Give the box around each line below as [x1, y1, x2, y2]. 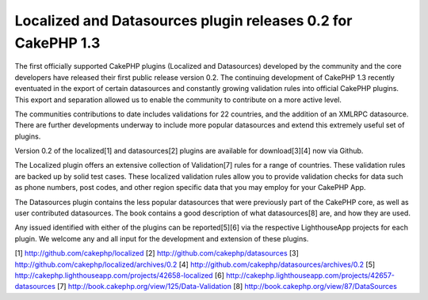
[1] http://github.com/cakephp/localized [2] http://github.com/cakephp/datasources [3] [14, 249, 299, 258]
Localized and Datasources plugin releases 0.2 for [14, 12, 353, 29]
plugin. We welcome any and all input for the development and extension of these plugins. [14, 234, 309, 243]
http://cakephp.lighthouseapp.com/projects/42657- [226, 270, 396, 280]
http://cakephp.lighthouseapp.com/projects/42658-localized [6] [14, 270, 225, 280]
